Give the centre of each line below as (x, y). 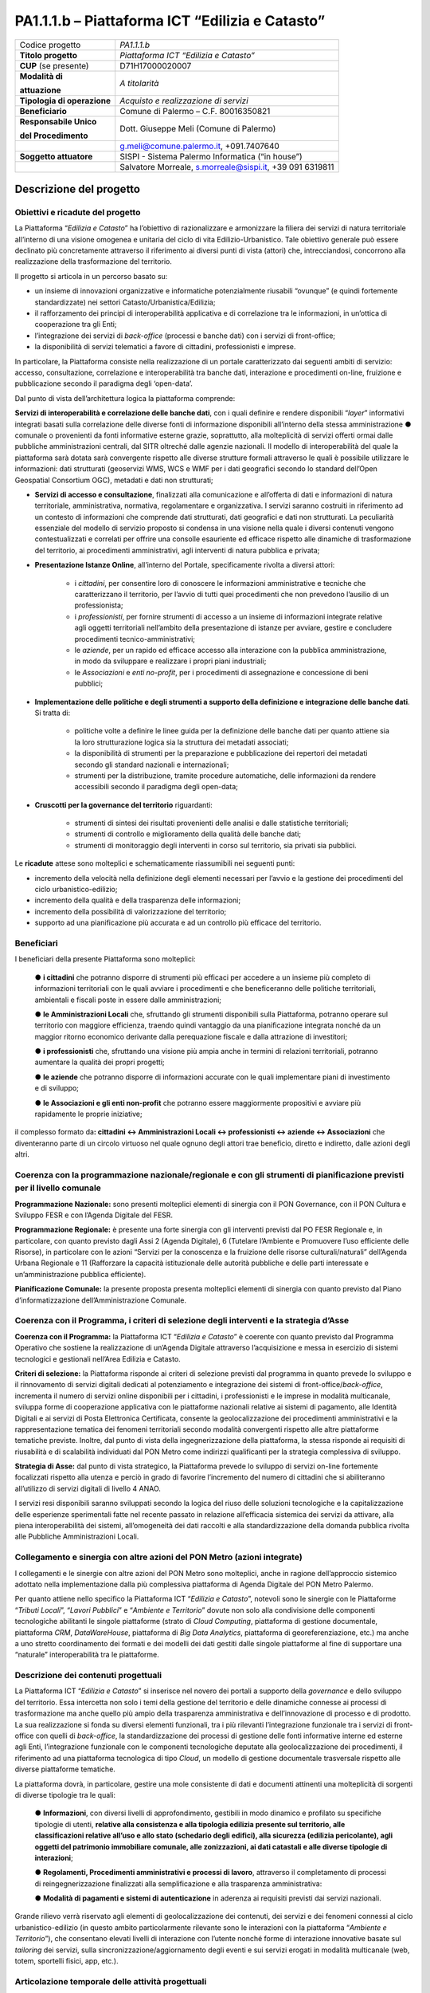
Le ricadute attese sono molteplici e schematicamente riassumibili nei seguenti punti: (155, 863)
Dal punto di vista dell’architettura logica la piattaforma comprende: (125, 398)
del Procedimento (54, 136)
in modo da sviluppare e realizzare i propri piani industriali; (170, 661)
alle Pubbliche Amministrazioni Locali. (77, 1537)
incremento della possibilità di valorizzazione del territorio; (131, 911)
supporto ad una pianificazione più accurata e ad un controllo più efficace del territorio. (178, 923)
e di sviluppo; (57, 1088)
